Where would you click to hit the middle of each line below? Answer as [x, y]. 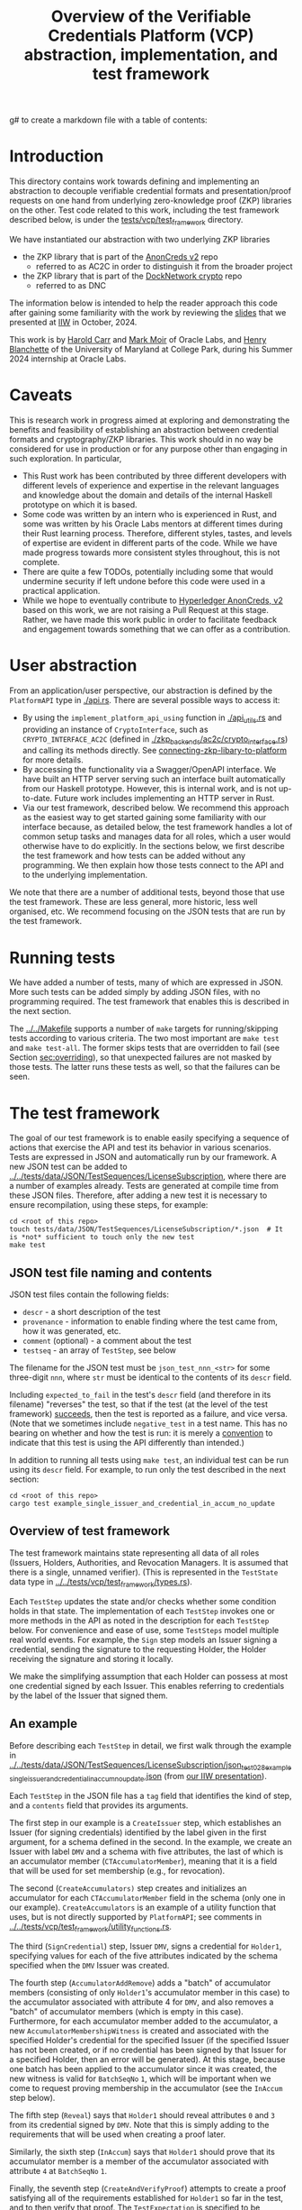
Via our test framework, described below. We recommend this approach [155, 808]
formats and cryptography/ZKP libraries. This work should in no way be [142, 439]
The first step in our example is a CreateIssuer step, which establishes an [145, 1823]
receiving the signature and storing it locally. [91, 1658]
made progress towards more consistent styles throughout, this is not [151, 552]
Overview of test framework [90, 1531]
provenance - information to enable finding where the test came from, [150, 1321]
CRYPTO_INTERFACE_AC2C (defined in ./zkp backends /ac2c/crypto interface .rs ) [155, 740]
